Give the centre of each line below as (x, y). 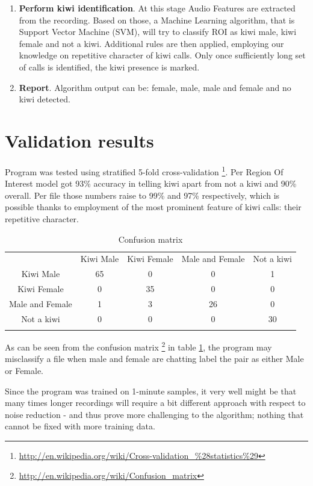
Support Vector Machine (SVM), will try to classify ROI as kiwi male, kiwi (158, 32)
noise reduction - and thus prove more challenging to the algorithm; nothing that (154, 414)
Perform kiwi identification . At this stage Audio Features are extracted (157, 8)
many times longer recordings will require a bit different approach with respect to (155, 403)
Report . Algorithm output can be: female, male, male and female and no (155, 87)
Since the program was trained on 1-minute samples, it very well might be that (151, 391)
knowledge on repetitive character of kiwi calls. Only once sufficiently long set (162, 55)
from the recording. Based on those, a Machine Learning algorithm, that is (157, 20)
